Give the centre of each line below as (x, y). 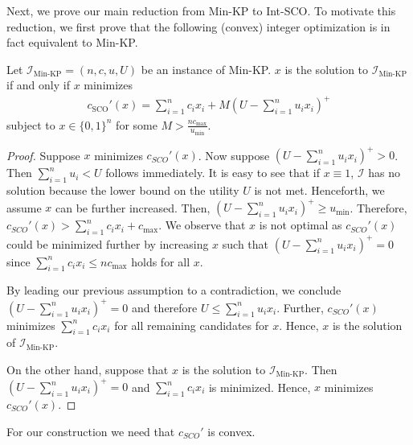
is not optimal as (301, 225)
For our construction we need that (91, 431)
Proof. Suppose (43, 155)
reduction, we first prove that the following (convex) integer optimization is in (198, 26)
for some (137, 124)
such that (245, 243)
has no (384, 173)
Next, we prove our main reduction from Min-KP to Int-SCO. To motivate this (201, 10)
